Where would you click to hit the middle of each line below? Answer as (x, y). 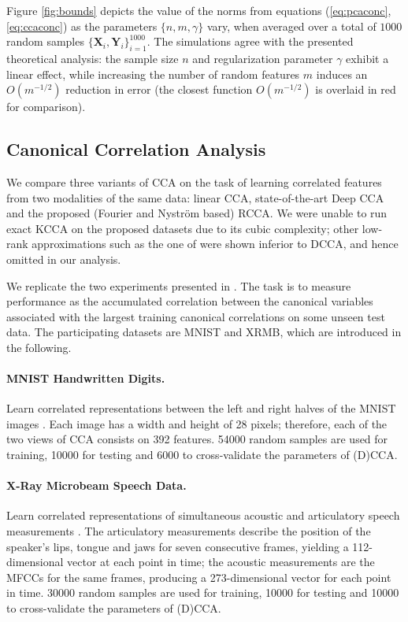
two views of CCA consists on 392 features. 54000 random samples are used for (197, 439)
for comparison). (46, 107)
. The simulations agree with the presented (250, 41)
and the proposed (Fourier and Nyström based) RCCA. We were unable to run (197, 213)
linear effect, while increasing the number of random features (153, 74)
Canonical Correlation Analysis (136, 149)
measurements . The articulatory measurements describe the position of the (189, 531)
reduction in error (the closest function (159, 89)
